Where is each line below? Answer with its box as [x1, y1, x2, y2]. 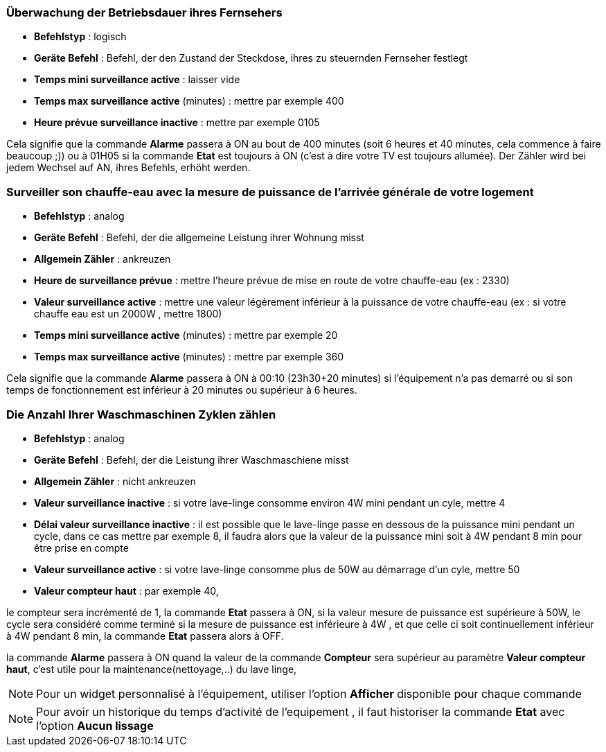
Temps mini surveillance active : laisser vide [34, 73, 240, 86]
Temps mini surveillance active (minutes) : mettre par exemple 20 [34, 329, 338, 342]
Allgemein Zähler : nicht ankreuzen [34, 475, 196, 487]
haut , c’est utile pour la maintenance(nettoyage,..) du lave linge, [6, 663, 297, 675]
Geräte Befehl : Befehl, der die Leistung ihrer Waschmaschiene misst [34, 453, 349, 466]
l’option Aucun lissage [36, 718, 154, 733]
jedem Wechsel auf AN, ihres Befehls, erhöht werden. [6, 161, 251, 174]
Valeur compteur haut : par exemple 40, [34, 584, 219, 597]
